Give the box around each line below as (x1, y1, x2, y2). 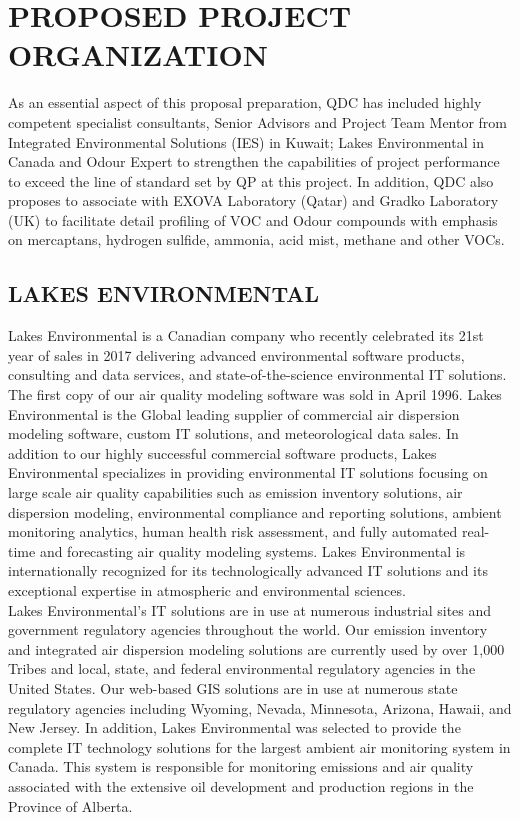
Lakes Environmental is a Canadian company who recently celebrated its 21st (8, 325, 484, 346)
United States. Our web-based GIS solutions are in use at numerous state (8, 677, 458, 698)
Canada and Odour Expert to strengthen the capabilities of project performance (8, 151, 500, 172)
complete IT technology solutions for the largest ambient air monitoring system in (8, 736, 511, 757)
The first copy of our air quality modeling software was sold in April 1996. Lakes (8, 384, 502, 405)
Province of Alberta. (8, 795, 133, 816)
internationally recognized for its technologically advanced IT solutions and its (8, 560, 488, 581)
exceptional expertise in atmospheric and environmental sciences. (8, 579, 406, 600)
